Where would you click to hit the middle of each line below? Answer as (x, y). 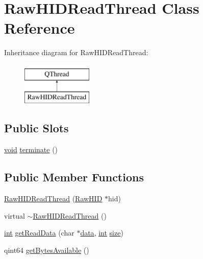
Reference (40, 28)
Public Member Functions (74, 177)
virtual (15, 215)
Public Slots (36, 128)
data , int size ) (102, 233)
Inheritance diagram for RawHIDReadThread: (76, 52)
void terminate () (31, 149)
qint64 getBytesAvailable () (47, 250)
